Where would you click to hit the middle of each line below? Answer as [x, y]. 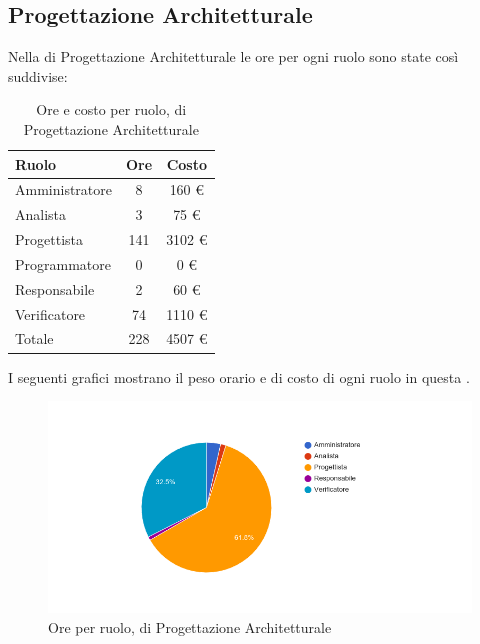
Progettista [49, 239]
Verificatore [50, 313]
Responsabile [55, 288]
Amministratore [63, 189]
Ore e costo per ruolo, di [111, 109]
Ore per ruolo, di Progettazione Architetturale [190, 626]
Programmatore [63, 263]
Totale [34, 338]
